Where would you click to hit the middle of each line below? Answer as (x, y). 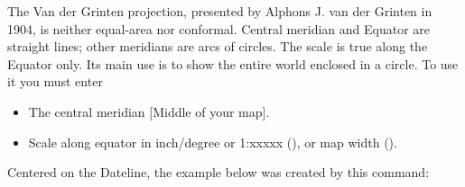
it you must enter (55, 81)
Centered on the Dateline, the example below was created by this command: (219, 172)
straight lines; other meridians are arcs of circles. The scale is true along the (218, 46)
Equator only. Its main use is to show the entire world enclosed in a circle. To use (233, 63)
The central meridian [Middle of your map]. (149, 111)
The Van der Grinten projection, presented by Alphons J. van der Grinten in (220, 11)
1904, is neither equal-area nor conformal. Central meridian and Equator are (219, 28)
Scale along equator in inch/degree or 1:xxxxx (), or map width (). (213, 142)
